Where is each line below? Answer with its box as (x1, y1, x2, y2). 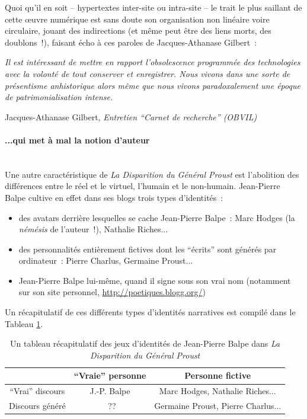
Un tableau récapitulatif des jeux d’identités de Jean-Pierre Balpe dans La (10, 337, 280, 350)
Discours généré (9, 399, 66, 412)
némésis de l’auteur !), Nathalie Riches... (18, 223, 168, 235)
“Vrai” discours (9, 385, 65, 397)
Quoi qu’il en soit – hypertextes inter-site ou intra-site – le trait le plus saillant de (5, 1, 302, 13)
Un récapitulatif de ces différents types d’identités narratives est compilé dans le (5, 306, 296, 318)
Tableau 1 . (5, 317, 43, 330)
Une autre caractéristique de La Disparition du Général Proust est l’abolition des (5, 168, 299, 180)
